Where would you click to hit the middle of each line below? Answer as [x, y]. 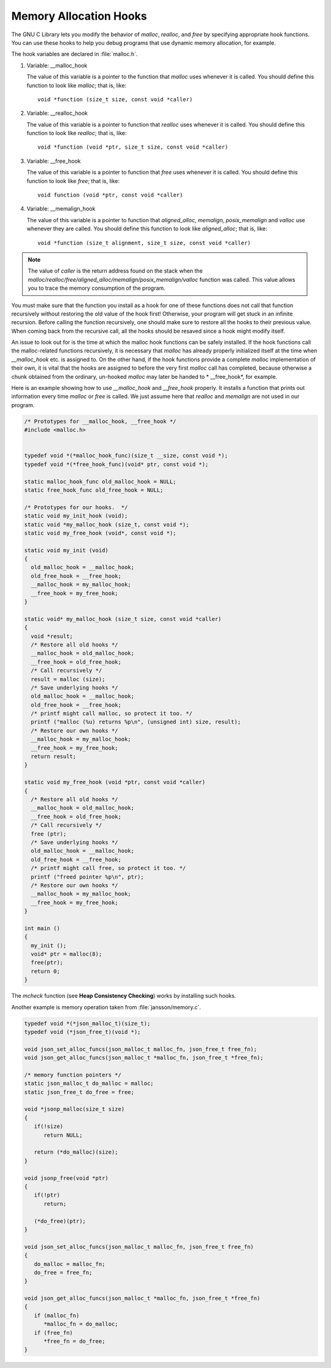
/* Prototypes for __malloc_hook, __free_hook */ [100, 421]
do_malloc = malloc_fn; [70, 1264]
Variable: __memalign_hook [61, 209]
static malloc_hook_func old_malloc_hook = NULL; [100, 481]
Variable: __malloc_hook [57, 65]
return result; [54, 756]
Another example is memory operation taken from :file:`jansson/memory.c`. [106, 1007]
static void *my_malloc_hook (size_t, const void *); [107, 524]
